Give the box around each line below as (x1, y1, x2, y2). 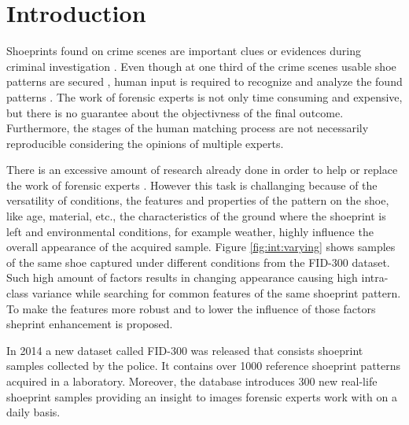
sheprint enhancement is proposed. (6, 316, 173, 332)
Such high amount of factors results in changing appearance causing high (6, 269, 358, 286)
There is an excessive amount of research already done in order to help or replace (6, 161, 398, 178)
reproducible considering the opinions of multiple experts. (6, 135, 284, 151)
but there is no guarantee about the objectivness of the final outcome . (6, 104, 344, 120)
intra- (361, 269, 389, 286)
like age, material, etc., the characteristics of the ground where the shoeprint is (6, 208, 386, 224)
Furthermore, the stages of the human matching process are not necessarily (6, 120, 369, 136)
